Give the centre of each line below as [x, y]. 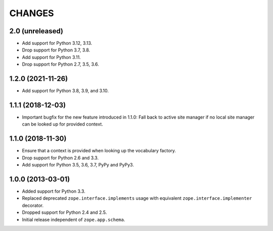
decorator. [33, 205]
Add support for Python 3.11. [51, 57]
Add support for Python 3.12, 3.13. [57, 43]
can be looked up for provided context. [62, 124]
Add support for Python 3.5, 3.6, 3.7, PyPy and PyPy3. [78, 165]
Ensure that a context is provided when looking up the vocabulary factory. [99, 151]
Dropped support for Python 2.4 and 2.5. [64, 212]
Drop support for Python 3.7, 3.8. [56, 50]
